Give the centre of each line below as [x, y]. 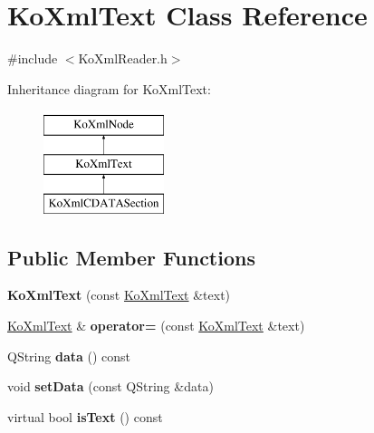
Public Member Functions [131, 257]
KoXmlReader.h [123, 58]
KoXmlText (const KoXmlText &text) [119, 295]
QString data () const [69, 356]
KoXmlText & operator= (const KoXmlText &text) [156, 326]
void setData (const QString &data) [110, 386]
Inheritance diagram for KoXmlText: [109, 88]
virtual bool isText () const [85, 416]
